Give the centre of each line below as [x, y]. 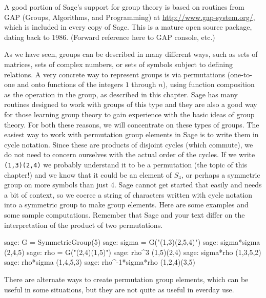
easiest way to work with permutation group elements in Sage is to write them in [131, 134]
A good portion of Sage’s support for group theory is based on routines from [124, 7]
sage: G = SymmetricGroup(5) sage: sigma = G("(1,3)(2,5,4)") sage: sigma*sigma [132, 242]
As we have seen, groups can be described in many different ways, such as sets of [131, 54]
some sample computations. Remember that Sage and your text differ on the [125, 214]
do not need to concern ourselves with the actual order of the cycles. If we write [130, 154]
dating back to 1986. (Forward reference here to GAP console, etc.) [110, 37]
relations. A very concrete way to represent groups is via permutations [115, 74]
